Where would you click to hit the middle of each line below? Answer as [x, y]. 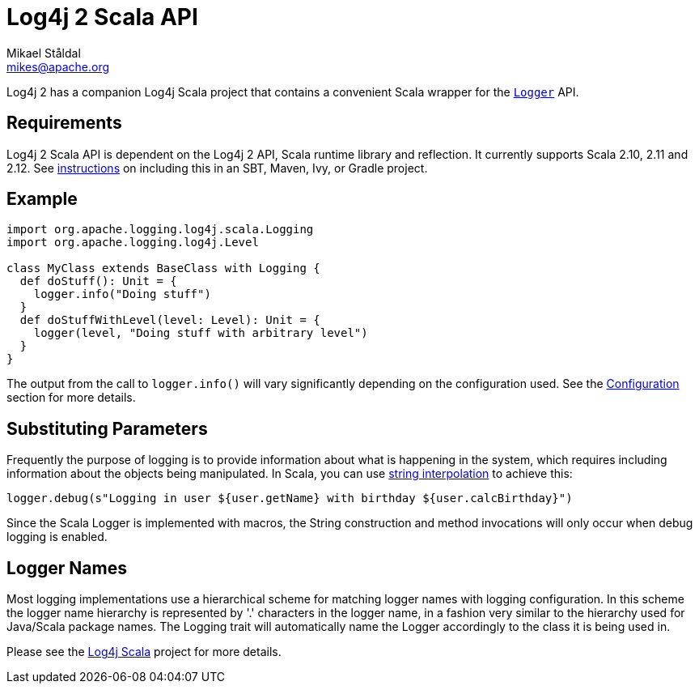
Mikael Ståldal [44, 53]
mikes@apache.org [58, 66]
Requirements [64, 123]
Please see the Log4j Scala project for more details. [144, 652]
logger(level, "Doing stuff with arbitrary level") [201, 333]
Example [42, 199]
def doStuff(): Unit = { [98, 281]
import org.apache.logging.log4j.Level [133, 243]
